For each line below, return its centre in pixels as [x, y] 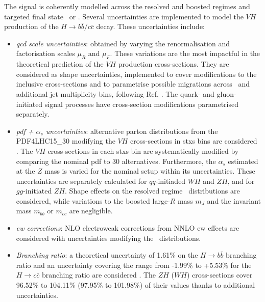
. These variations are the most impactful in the [185, 53]
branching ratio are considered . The [99, 275]
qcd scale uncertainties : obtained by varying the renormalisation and [123, 43]
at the [26, 171]
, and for [241, 181]
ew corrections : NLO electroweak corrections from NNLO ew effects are [128, 228]
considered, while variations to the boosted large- [93, 200]
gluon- [226, 93]
